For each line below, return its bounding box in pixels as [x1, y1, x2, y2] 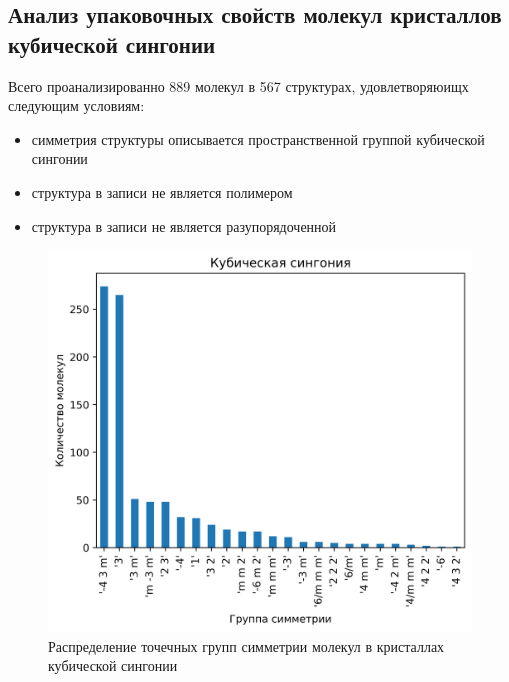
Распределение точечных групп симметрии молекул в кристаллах [48, 635, 445, 656]
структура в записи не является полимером [31, 181, 293, 202]
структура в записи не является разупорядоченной [31, 215, 337, 236]
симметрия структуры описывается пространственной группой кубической [31, 128, 485, 149]
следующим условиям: [8, 95, 145, 116]
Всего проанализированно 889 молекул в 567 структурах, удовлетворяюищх [8, 75, 469, 96]
